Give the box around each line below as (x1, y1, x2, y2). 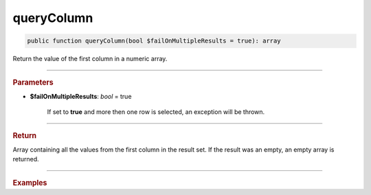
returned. (12, 155, 39, 163)
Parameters (12, 78, 54, 87)
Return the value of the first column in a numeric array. (12, 55, 168, 63)
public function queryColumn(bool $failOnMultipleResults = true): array (27, 37, 281, 45)
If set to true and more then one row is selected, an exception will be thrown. (47, 108, 265, 116)
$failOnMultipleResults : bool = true (30, 92, 132, 100)
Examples (12, 178, 47, 187)
